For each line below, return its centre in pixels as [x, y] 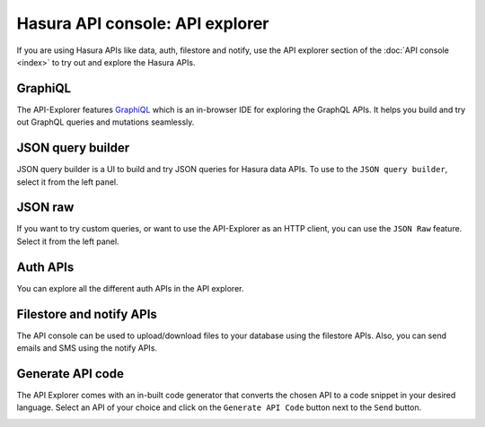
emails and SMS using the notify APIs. [87, 348]
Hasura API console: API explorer [143, 23]
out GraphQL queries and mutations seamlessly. [106, 122]
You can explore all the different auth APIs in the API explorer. [130, 288]
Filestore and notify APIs [87, 314]
